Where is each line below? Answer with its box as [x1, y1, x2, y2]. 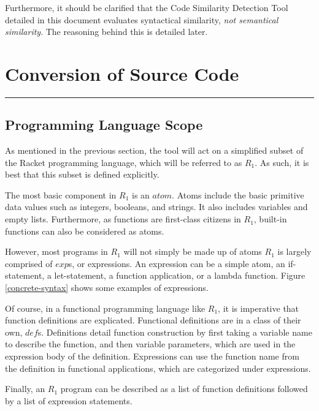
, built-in [253, 213, 287, 225]
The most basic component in [5, 188, 117, 201]
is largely [277, 245, 312, 258]
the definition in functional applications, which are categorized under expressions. [5, 361, 311, 374]
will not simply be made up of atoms [123, 245, 262, 258]
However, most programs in [5, 245, 108, 258]
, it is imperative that [218, 301, 299, 314]
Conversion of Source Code [5, 61, 239, 86]
